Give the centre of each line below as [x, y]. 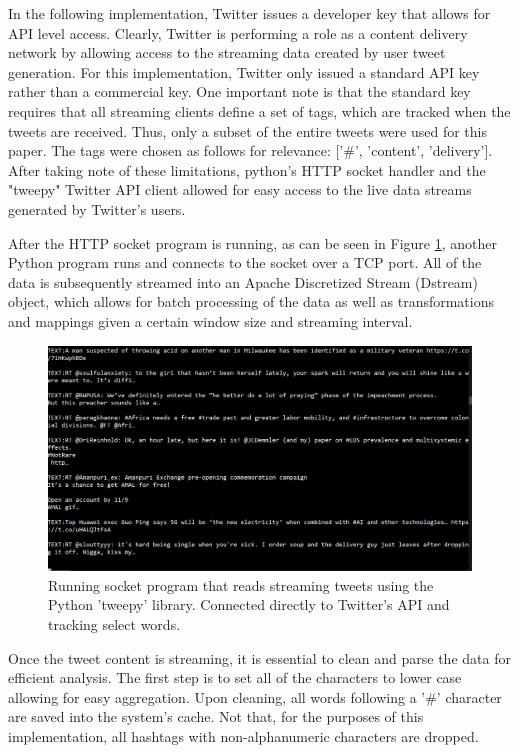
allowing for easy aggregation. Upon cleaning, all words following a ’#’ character [255, 696]
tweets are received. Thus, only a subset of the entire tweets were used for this [247, 130]
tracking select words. [114, 623]
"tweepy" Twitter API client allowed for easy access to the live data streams [240, 189]
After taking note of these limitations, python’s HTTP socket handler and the [247, 169]
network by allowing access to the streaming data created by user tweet [227, 52]
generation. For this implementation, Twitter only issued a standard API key [244, 71]
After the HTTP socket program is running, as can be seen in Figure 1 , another [252, 242]
